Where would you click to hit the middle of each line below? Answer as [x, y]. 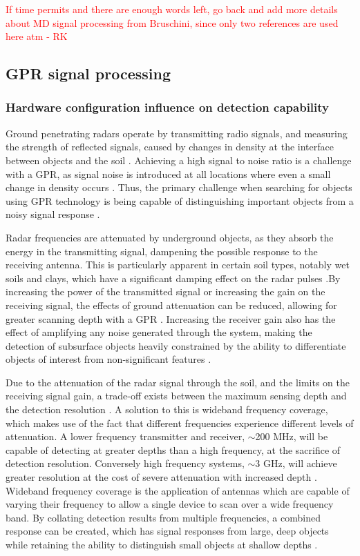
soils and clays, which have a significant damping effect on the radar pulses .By [173, 278]
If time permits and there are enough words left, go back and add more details [172, 9]
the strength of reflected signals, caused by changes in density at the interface [170, 147]
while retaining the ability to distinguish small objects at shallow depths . [162, 544]
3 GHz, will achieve [296, 463]
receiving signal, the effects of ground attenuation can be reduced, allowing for [171, 305]
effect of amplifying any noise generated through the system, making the [159, 332]
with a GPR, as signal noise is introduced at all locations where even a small [168, 173]
